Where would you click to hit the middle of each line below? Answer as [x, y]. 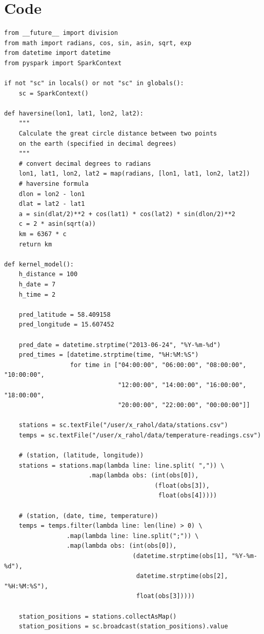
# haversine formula [54, 184]
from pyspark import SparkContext [63, 63]
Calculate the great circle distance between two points [118, 134]
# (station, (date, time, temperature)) [88, 516]
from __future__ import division [61, 33]
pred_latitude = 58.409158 [65, 314]
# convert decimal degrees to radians [85, 164]
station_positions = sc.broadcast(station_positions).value [123, 627]
